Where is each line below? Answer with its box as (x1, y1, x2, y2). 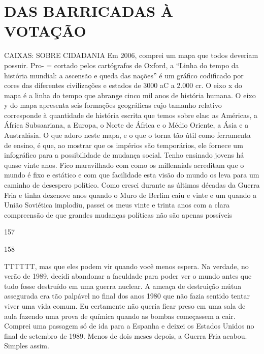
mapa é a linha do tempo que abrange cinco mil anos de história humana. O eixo (4, 90, 256, 100)
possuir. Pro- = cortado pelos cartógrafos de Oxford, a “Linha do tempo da (4, 60, 239, 70)
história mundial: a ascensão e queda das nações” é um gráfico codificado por (4, 70, 244, 80)
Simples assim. (4, 340, 49, 351)
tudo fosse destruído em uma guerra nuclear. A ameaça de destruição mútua (4, 280, 242, 291)
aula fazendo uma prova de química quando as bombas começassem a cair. (4, 310, 236, 321)
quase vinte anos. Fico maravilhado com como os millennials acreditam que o (4, 159, 244, 170)
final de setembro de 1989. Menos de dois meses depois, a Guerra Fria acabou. (4, 330, 247, 341)
